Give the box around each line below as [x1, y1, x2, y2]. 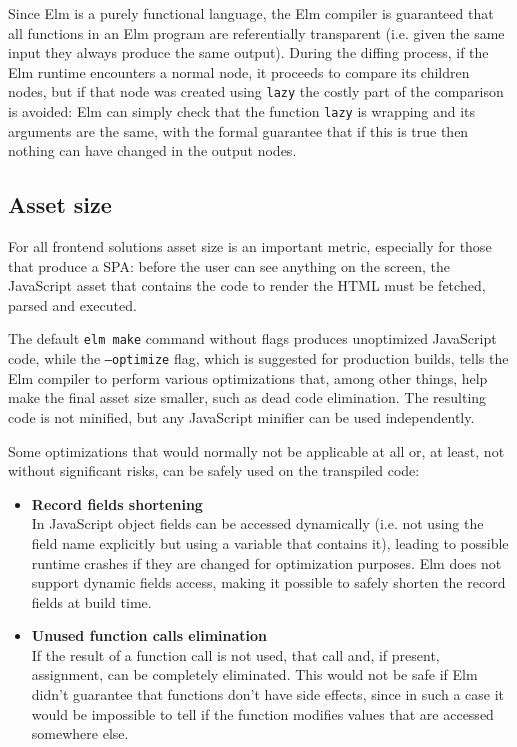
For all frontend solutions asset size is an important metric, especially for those [8, 236, 492, 257]
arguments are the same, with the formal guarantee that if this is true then [8, 120, 469, 141]
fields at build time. [31, 591, 152, 612]
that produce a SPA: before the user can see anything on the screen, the [8, 255, 450, 276]
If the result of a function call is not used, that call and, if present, [31, 644, 440, 665]
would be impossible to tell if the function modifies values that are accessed [31, 703, 494, 724]
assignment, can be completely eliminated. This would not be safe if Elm [31, 664, 478, 685]
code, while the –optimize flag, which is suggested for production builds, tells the [8, 348, 509, 369]
